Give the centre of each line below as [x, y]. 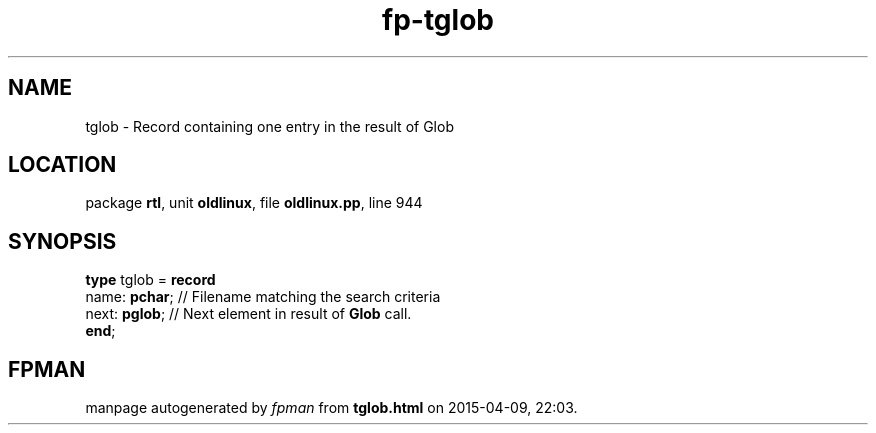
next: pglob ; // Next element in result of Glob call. [248, 314]
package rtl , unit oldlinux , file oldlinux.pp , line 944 [254, 203]
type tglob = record [150, 280]
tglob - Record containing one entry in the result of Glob [269, 126]
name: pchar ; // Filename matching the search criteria [263, 297]
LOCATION [62, 165]
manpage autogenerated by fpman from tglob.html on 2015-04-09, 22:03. [331, 408]
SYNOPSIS [62, 241]
